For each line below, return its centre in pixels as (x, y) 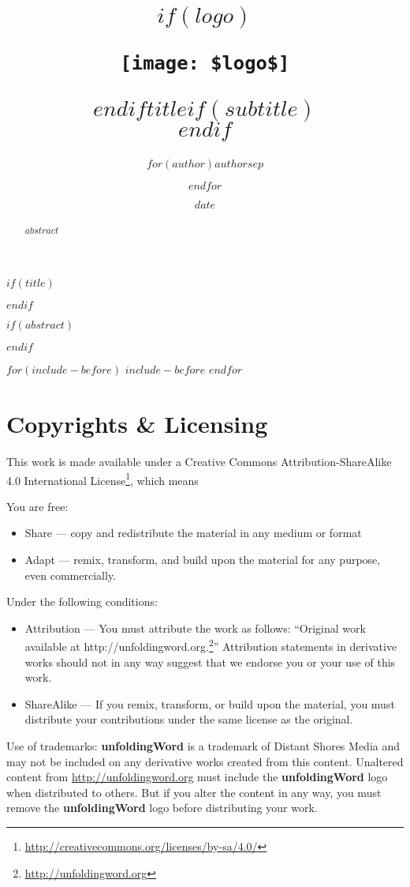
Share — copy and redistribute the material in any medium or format (193, 533)
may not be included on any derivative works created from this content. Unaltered (205, 761)
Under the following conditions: (82, 601)
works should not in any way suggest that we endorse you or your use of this (210, 661)
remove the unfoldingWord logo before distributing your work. (162, 808)
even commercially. (70, 575)
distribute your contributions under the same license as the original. (189, 719)
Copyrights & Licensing (137, 424)
